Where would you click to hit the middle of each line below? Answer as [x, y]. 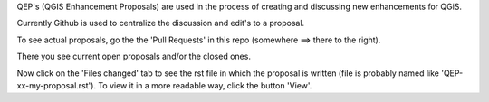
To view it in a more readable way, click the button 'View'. [205, 85]
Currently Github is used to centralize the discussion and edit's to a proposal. [161, 23]
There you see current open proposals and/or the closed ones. [134, 56]
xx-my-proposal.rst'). [57, 85]
